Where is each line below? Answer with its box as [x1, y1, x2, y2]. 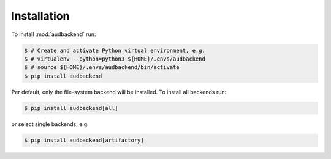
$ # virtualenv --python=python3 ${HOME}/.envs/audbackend [24, 55, 205, 62]
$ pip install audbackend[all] [24, 105, 119, 111]
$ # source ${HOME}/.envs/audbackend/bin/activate [24, 64, 180, 71]
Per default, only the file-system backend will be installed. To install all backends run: [11, 88, 227, 95]
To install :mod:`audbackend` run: [11, 31, 96, 38]
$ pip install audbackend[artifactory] [24, 136, 144, 144]
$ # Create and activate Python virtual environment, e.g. [24, 46, 205, 54]
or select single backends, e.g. [11, 120, 89, 128]
